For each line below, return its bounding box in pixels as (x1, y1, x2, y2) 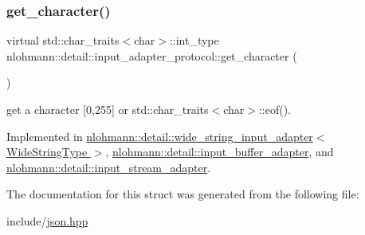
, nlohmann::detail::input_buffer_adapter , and (105, 143, 334, 160)
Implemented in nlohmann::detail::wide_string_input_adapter (6, 127, 313, 144)
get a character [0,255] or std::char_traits (6, 101, 209, 117)
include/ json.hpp (6, 212, 88, 229)
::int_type (169, 32, 219, 49)
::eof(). (258, 101, 292, 117)
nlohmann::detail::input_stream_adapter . (6, 159, 211, 175)
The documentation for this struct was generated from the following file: (6, 186, 359, 202)
